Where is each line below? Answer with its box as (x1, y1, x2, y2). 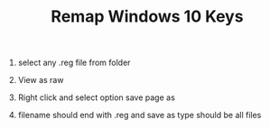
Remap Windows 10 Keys (51, 6, 244, 27)
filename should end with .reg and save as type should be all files (17, 110, 262, 121)
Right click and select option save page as (17, 92, 176, 103)
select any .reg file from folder (17, 57, 131, 69)
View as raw (17, 75, 64, 86)
